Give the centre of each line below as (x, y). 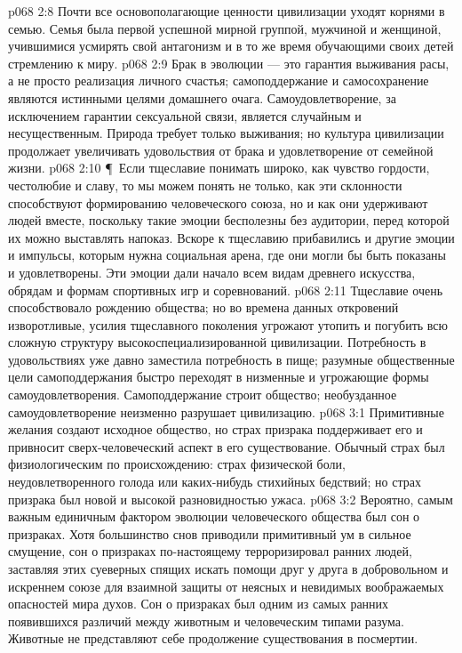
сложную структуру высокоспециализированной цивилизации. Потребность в (217, 342)
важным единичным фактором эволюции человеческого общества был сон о (214, 516)
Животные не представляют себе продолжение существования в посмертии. (213, 638)
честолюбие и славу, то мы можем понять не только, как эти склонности (205, 185)
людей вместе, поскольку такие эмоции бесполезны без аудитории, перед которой (229, 220)
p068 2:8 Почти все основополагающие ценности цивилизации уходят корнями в (227, 11)
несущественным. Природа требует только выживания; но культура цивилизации (226, 133)
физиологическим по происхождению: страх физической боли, (177, 464)
